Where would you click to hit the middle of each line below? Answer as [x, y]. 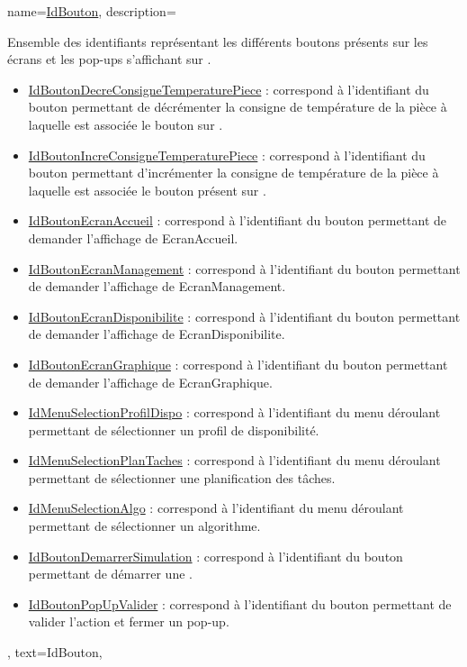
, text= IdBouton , [55, 652]
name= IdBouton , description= [92, 11]
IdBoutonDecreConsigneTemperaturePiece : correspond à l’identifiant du [229, 89]
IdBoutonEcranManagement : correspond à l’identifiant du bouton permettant [244, 268]
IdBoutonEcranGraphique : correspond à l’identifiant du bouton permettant [238, 364]
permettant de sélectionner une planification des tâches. [182, 477]
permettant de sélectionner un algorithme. [144, 526]
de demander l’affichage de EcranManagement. [157, 286]
